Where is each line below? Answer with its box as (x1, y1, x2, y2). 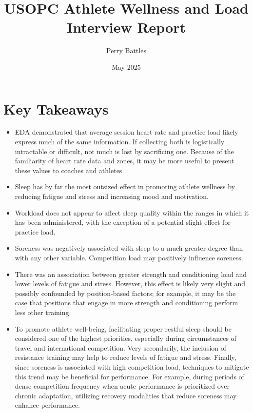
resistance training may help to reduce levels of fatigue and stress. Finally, (15, 352, 236, 362)
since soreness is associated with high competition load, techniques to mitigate (15, 361, 249, 372)
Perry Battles (106, 45, 146, 56)
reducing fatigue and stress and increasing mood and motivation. (15, 191, 209, 201)
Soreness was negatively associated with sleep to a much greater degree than (15, 243, 243, 253)
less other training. (15, 307, 71, 317)
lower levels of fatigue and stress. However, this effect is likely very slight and (15, 278, 246, 289)
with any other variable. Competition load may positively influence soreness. (15, 252, 243, 262)
